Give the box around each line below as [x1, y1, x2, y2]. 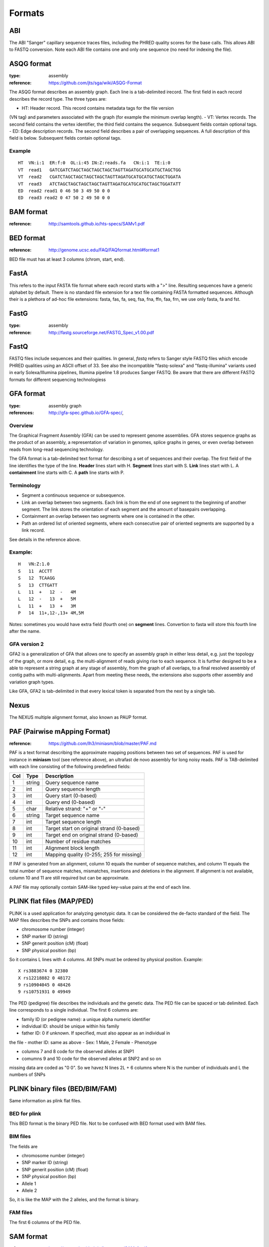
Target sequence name [45, 812, 100, 819]
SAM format [9, 1233, 48, 1241]
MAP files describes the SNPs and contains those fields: [9, 917, 125, 923]
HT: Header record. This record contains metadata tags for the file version [21, 105, 174, 111]
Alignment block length [45, 844, 100, 851]
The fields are [9, 1143, 38, 1149]
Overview [9, 422, 33, 429]
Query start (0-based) [45, 792, 97, 799]
